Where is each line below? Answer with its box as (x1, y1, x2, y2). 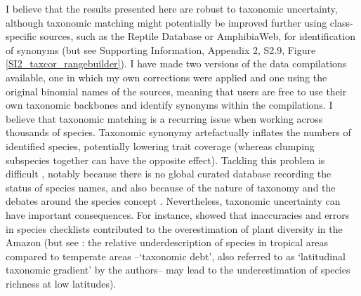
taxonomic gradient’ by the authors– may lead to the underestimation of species (6, 262, 350, 277)
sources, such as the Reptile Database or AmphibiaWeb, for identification (39, 29, 355, 43)
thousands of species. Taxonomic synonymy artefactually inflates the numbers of (6, 125, 351, 140)
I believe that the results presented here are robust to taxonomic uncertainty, (6, 1, 338, 15)
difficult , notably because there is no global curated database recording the (6, 166, 332, 181)
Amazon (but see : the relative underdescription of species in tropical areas (6, 235, 329, 250)
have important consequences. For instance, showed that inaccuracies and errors (6, 207, 350, 222)
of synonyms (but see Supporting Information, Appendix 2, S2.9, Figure (6, 42, 316, 57)
